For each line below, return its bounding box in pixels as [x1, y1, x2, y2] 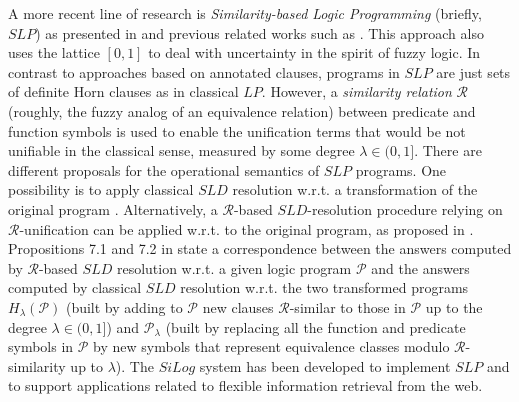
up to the [425, 296, 483, 317]
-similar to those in [289, 296, 406, 317]
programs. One [355, 159, 447, 180]
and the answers [371, 257, 470, 278]
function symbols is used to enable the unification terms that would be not [8, 120, 466, 141]
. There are [414, 140, 482, 161]
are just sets [436, 61, 511, 82]
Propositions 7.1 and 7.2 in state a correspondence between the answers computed [8, 238, 512, 259]
